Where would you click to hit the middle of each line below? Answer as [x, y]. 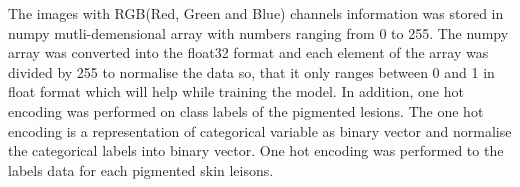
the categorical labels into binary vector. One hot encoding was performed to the [256, 150]
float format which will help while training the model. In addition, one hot [236, 91]
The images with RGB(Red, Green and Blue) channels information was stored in [256, 13]
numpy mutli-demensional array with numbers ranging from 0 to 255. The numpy [258, 32]
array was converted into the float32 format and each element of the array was [248, 52]
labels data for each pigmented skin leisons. [141, 169]
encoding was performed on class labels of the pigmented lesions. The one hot [246, 110]
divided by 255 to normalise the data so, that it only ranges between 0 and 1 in [251, 71]
